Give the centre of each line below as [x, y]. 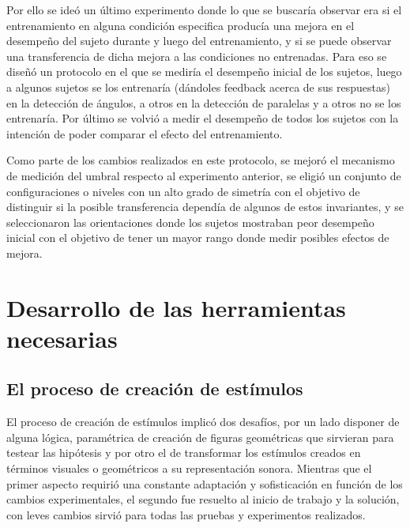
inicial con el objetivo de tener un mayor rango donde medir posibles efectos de [198, 238]
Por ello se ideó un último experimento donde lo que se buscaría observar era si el [204, 9]
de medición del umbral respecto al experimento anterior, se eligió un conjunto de [204, 175]
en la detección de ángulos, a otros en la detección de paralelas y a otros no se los [204, 102]
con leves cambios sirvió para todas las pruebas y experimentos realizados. [186, 514]
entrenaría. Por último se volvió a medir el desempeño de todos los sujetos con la [203, 118]
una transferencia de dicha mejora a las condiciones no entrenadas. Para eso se [197, 56]
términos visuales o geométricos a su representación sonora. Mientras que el [189, 468]
